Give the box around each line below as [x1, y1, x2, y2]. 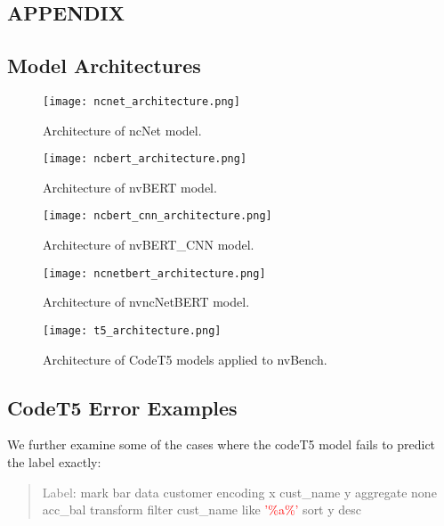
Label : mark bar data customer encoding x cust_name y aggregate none [42, 482, 437, 501]
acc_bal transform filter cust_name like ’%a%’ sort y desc [42, 500, 362, 519]
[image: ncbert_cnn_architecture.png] [43, 210, 272, 223]
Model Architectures [7, 52, 201, 79]
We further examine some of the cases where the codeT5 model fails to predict [7, 435, 436, 454]
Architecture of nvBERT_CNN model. [43, 235, 254, 254]
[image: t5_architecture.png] [43, 324, 222, 337]
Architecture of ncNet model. [43, 120, 202, 139]
